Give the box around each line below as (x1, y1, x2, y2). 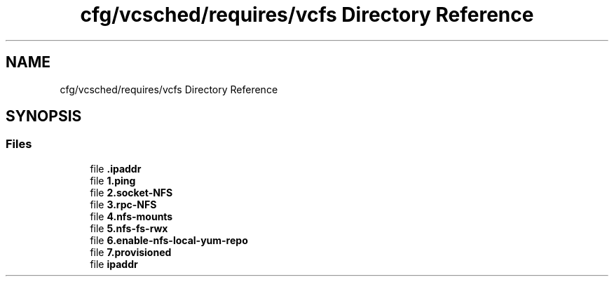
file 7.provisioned (90, 246, 172, 258)
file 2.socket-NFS (90, 186, 173, 199)
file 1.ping (90, 174, 136, 187)
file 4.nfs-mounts (90, 210, 173, 222)
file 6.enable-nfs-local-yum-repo (90, 234, 248, 246)
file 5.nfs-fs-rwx (90, 222, 168, 234)
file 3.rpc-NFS (90, 198, 157, 210)
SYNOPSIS (6, 107, 82, 126)
